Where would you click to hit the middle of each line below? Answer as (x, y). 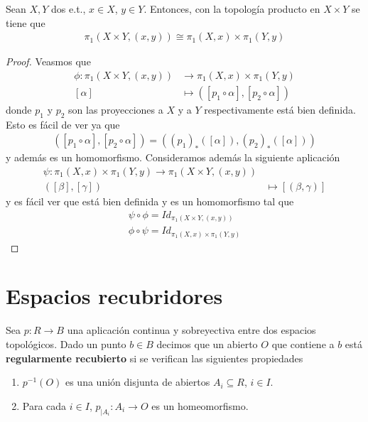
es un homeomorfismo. (200, 405)
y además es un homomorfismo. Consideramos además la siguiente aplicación (173, 157)
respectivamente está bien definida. (280, 109)
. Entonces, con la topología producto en (232, 9)
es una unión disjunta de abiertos (137, 382)
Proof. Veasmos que (48, 61)
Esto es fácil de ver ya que (63, 124)
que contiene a (303, 343)
